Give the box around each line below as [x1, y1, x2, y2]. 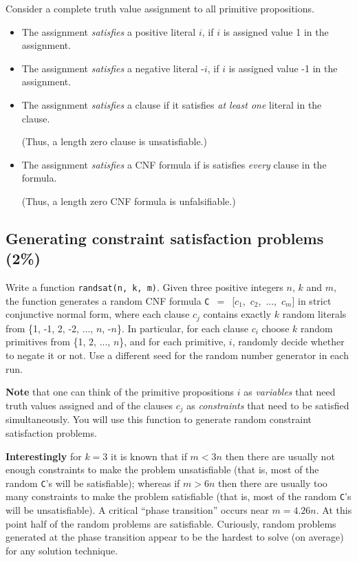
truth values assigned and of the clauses [6, 398, 173, 412]
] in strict [292, 293, 332, 307]
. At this [316, 503, 352, 517]
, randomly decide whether [232, 334, 345, 349]
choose [261, 321, 290, 335]
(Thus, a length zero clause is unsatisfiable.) [21, 134, 207, 149]
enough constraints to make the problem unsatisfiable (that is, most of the [6, 462, 319, 477]
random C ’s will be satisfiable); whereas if [6, 475, 180, 490]
